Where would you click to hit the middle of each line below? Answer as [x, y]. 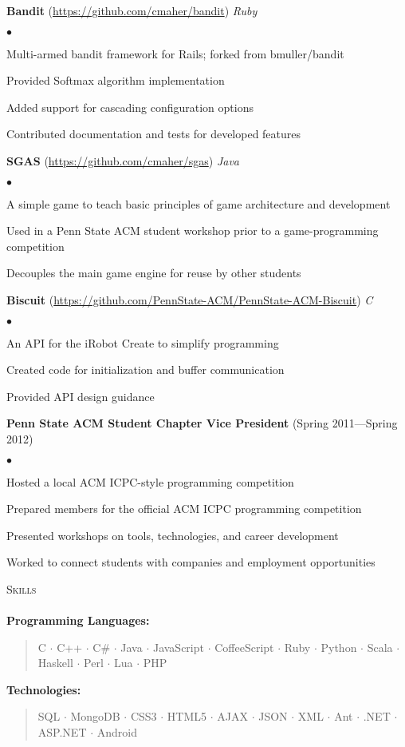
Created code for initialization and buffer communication [145, 370]
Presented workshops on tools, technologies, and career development [173, 535]
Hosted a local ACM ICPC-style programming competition [150, 481]
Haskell [55, 663]
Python [339, 647]
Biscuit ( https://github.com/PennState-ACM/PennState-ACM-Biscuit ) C [190, 299]
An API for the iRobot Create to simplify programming [143, 342]
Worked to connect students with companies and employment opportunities [191, 562]
